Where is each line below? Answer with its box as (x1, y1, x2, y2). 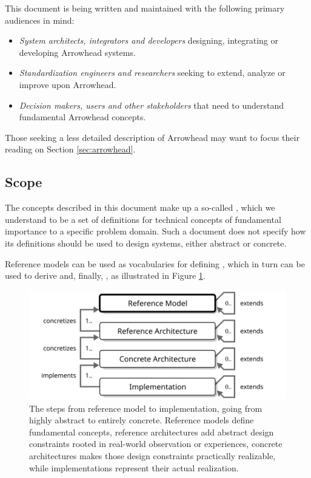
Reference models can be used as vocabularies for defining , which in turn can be (5, 257, 305, 270)
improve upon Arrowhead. (19, 78, 116, 90)
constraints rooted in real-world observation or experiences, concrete (29, 437, 283, 450)
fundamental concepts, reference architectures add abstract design (29, 425, 274, 438)
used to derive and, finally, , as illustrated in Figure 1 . (5, 269, 206, 282)
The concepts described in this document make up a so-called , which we (5, 201, 275, 214)
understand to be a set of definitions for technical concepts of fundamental (5, 213, 281, 225)
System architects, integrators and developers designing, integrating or (19, 34, 278, 47)
